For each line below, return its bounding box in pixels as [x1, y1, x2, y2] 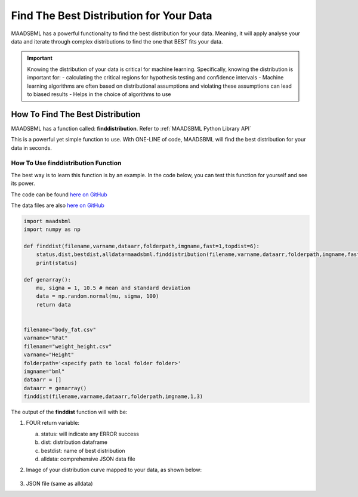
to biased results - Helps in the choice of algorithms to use [27, 90, 171, 98]
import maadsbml [23, 218, 72, 224]
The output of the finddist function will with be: [11, 409, 128, 416]
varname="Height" [23, 351, 75, 358]
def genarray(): [23, 276, 72, 283]
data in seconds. [11, 144, 52, 152]
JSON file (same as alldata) [26, 480, 93, 487]
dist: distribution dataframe [41, 439, 107, 446]
